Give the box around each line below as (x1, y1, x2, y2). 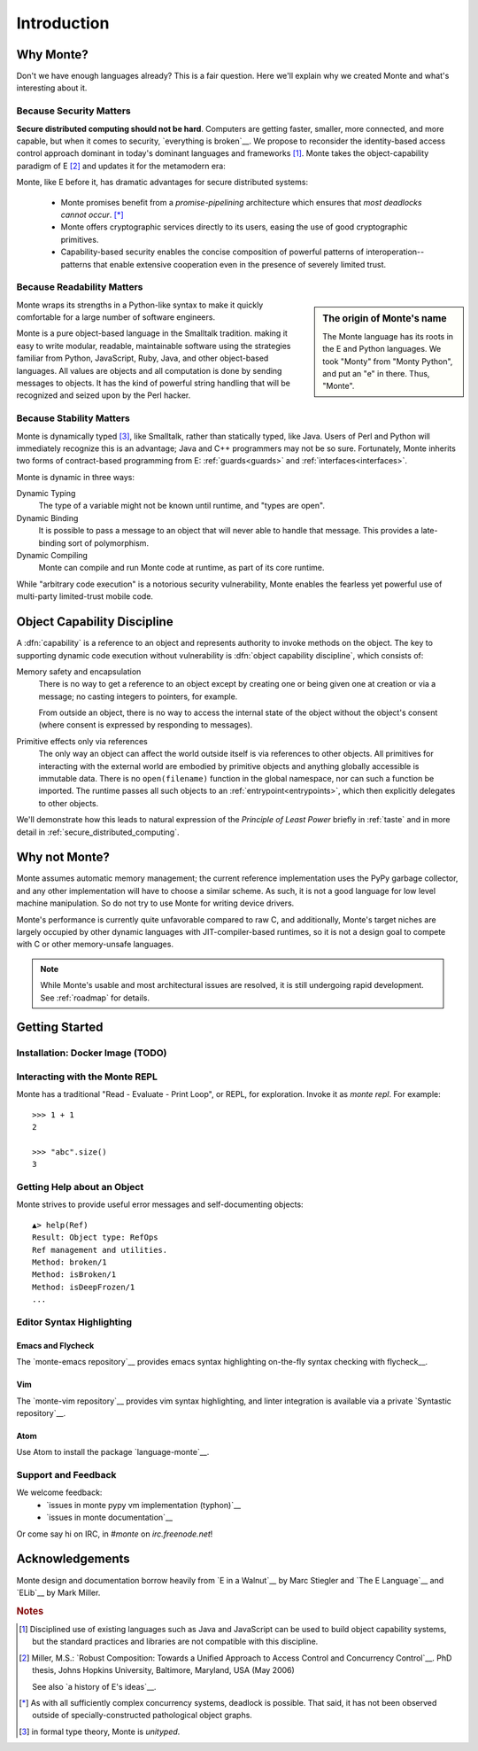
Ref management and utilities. (32, 1245, 168, 1255)
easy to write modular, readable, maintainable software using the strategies (16, 340, 291, 351)
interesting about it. (16, 82, 88, 93)
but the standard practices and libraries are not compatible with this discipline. (32, 1636, 319, 1647)
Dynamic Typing (16, 488, 76, 499)
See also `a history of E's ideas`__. (32, 1681, 157, 1692)
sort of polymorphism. (67, 537, 150, 549)
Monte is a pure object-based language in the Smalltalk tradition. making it (16, 328, 288, 339)
